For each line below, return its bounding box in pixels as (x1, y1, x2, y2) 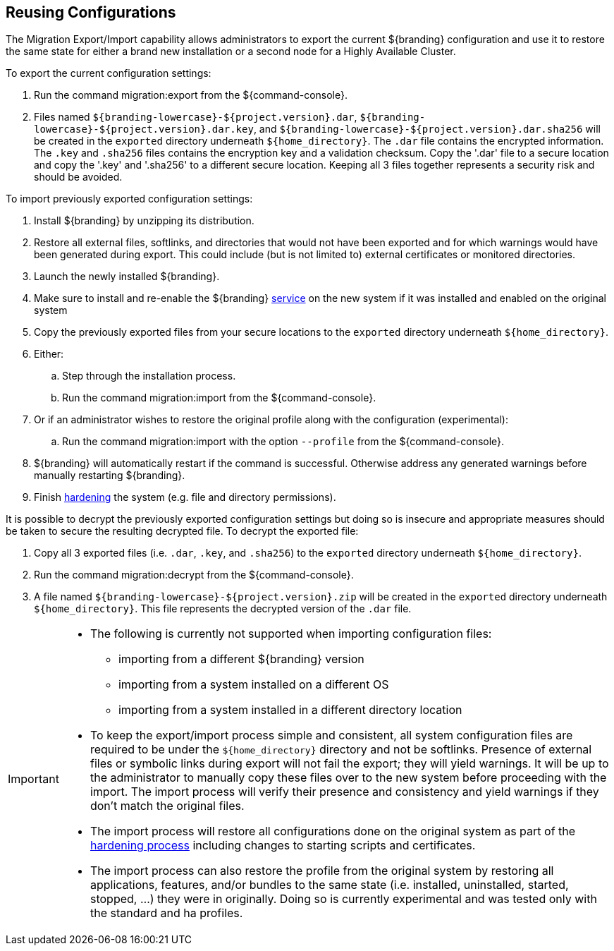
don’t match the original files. (90, 799, 245, 813)
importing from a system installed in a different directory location (118, 703, 462, 717)
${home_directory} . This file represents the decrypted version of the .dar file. (34, 602, 412, 615)
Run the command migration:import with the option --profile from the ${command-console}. (62, 435, 505, 448)
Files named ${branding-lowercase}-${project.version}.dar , (34, 111, 357, 123)
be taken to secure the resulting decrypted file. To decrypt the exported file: (6, 525, 359, 538)
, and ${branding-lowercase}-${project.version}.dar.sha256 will (253, 123, 601, 135)
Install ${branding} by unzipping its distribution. (34, 214, 254, 227)
